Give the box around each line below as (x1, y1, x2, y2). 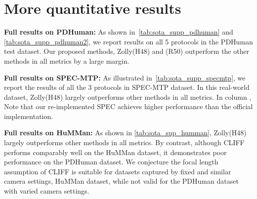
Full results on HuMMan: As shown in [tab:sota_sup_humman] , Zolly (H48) (4, 127, 247, 138)
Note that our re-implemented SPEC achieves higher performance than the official (4, 101, 253, 112)
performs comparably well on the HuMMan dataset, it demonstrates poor (4, 147, 227, 157)
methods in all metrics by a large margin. (4, 55, 129, 66)
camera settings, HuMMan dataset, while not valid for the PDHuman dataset (4, 176, 239, 186)
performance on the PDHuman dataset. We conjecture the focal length (4, 157, 218, 167)
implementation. (4, 111, 53, 121)
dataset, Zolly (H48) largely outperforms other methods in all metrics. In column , (4, 91, 252, 102)
